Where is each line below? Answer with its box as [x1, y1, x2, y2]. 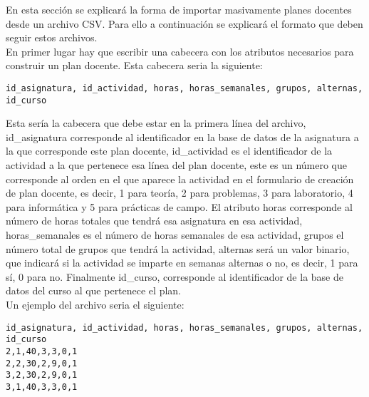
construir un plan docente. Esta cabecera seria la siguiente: [6, 58, 263, 73]
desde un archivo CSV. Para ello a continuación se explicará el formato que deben [6, 16, 363, 31]
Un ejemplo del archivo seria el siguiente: [6, 297, 184, 311]
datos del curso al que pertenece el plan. [6, 283, 181, 298]
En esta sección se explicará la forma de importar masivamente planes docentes [6, 2, 352, 16]
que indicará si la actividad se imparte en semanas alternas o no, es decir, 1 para [6, 255, 358, 270]
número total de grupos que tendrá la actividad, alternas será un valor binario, [6, 241, 350, 256]
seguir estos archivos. [6, 30, 98, 45]
